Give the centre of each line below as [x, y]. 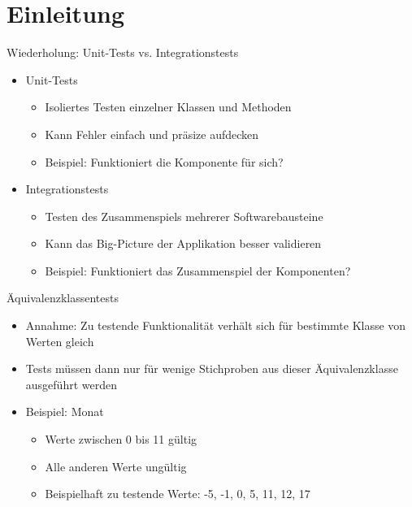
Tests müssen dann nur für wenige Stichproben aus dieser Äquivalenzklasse [212, 368]
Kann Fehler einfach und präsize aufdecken [152, 134]
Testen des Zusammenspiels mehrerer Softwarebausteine [184, 216]
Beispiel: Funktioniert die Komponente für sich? [164, 161]
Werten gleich [60, 341]
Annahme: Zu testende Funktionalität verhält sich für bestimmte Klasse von [216, 325]
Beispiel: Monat [65, 412]
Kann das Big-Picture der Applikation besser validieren [183, 243]
